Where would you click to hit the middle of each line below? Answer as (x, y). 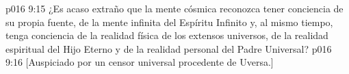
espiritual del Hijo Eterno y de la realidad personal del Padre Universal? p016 (169, 48)
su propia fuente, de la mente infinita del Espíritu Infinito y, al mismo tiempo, (169, 22)
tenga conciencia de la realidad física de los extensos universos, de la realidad (167, 35)
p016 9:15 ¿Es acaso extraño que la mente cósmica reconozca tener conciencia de (174, 8)
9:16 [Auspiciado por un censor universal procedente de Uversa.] (140, 62)
